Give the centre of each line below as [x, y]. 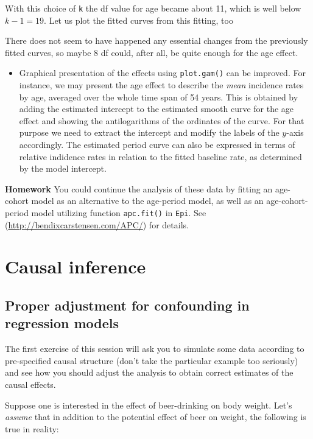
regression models [62, 323]
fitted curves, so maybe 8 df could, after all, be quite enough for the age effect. [152, 52]
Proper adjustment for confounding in [127, 305]
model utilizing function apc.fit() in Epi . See [119, 213]
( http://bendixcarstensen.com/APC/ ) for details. [97, 224]
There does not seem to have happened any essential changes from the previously [156, 40]
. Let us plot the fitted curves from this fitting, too [139, 20]
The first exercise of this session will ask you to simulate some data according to [155, 349]
